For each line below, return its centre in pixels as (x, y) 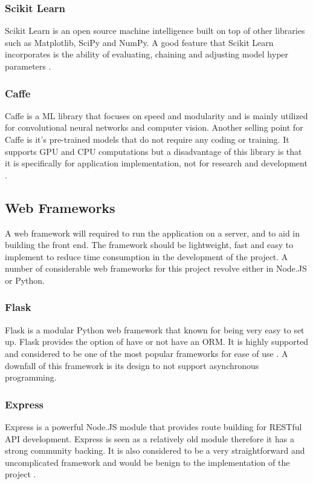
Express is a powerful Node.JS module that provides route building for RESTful (153, 426)
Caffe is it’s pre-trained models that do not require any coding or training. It (147, 139)
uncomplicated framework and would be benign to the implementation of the (147, 462)
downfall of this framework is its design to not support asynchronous (132, 365)
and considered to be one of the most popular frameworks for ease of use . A (147, 353)
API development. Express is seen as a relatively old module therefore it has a (150, 438)
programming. (31, 377)
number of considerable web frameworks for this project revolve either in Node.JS (156, 268)
